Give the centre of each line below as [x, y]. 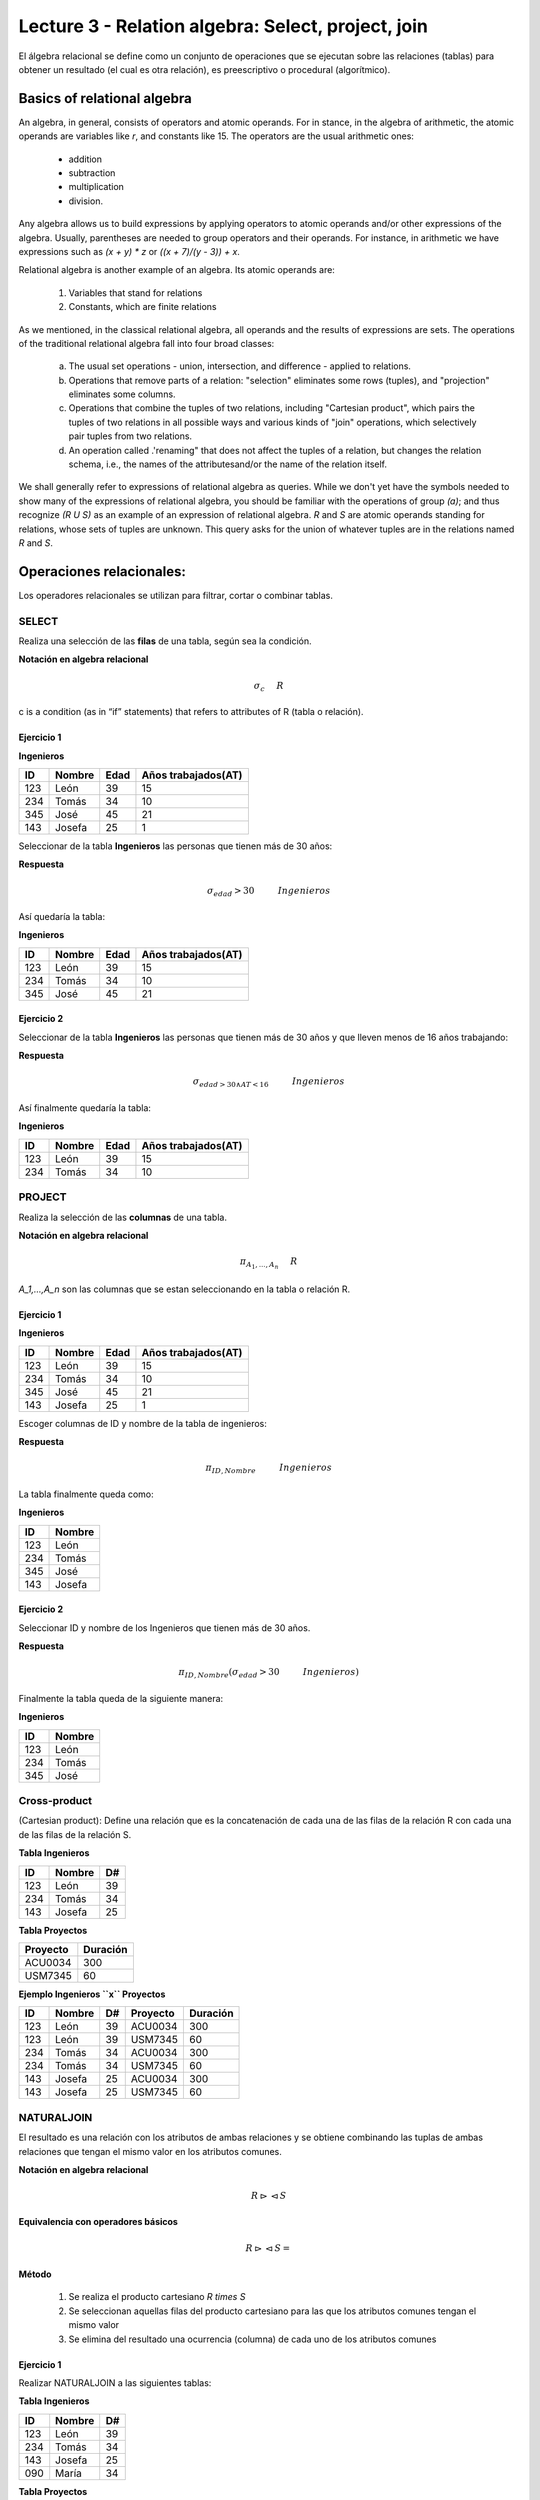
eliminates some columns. [122, 394]
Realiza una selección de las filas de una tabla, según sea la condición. [165, 641]
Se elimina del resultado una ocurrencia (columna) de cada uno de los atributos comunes [252, 2339]
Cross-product [55, 1801]
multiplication [96, 187]
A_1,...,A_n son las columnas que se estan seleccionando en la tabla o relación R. [184, 1289]
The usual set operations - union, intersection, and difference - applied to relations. [240, 366]
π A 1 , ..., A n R [269, 1263]
